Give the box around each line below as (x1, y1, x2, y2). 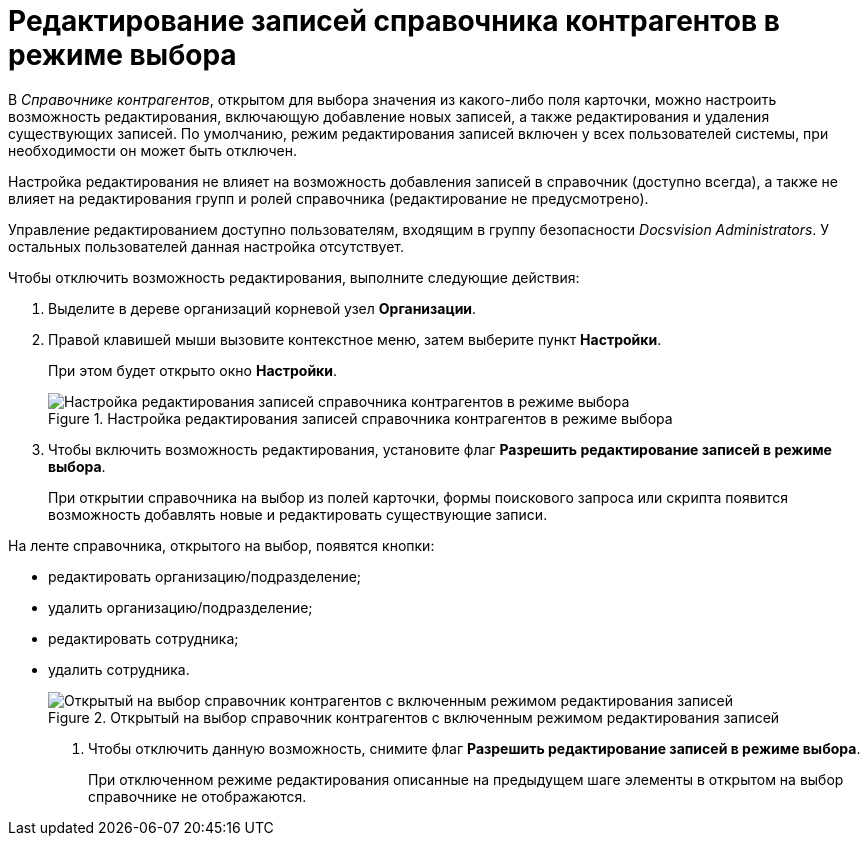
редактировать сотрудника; (48, 629, 239, 647)
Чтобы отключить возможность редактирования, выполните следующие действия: (8, 268, 580, 286)
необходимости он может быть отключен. (8, 141, 297, 159)
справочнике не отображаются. (88, 787, 307, 805)
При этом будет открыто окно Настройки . (48, 361, 338, 379)
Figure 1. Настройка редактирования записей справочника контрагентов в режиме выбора (48, 409, 673, 427)
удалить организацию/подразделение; (48, 598, 313, 616)
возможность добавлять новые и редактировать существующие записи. (48, 505, 548, 523)
